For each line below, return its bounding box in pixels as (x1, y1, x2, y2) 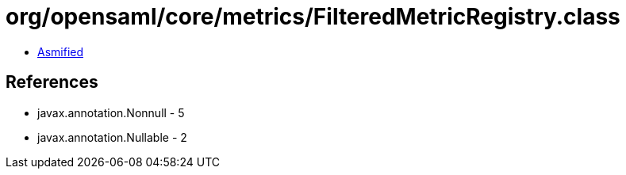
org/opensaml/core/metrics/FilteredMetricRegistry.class (6, 3, 620, 30)
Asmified (37, 44, 84, 59)
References (6, 72, 98, 93)
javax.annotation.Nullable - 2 (37, 130, 187, 144)
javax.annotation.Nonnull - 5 (37, 105, 185, 120)
